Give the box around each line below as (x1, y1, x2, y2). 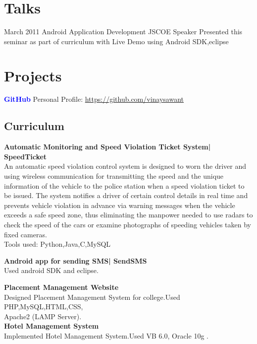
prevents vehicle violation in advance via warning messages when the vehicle (4, 200, 235, 210)
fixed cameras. (4, 229, 47, 239)
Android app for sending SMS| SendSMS (4, 255, 147, 266)
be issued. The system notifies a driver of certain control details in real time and (4, 190, 248, 201)
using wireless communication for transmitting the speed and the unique (4, 171, 224, 181)
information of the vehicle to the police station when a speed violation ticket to (4, 180, 245, 191)
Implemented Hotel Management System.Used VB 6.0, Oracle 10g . (4, 330, 208, 341)
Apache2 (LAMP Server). (4, 311, 82, 321)
